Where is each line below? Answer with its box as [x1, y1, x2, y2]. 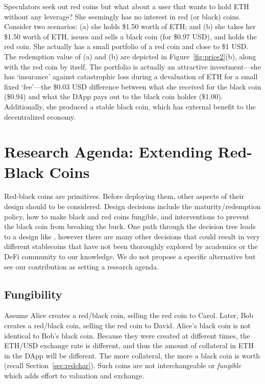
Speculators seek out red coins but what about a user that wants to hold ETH [4, 1, 249, 11]
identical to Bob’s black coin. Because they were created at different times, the [4, 330, 250, 341]
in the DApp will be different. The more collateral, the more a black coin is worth [4, 350, 260, 360]
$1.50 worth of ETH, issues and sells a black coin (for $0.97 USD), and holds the [4, 31, 257, 41]
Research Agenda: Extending [4, 141, 212, 162]
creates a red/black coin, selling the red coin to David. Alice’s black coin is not [4, 320, 251, 330]
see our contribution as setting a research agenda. [4, 261, 159, 272]
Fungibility [4, 286, 62, 302]
